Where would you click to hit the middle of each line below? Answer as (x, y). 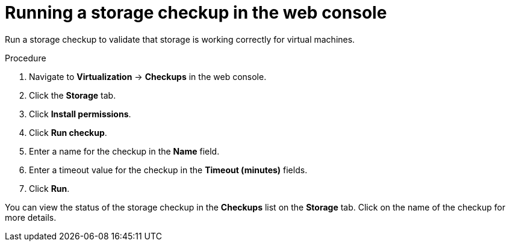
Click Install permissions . (80, 114)
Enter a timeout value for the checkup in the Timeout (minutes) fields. (168, 170)
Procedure (26, 58)
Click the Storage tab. (73, 95)
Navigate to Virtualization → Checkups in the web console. (148, 76)
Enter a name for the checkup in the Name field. (124, 151)
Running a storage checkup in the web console (196, 13)
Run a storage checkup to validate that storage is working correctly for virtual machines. (180, 39)
